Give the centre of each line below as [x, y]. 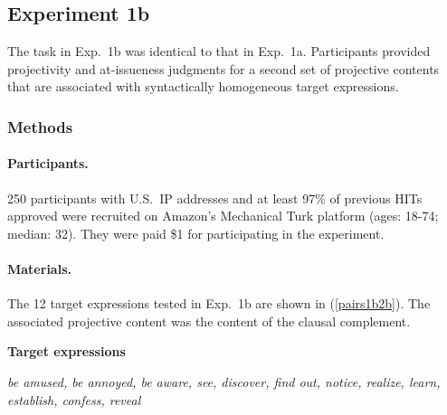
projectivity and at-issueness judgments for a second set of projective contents [223, 68]
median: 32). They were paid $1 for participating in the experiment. [196, 233]
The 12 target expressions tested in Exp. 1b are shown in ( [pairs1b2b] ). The [219, 303]
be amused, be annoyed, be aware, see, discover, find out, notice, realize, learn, [224, 381]
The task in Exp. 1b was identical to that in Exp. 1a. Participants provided [219, 51]
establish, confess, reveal [74, 399]
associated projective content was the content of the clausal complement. [209, 321]
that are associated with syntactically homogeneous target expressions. [203, 86]
